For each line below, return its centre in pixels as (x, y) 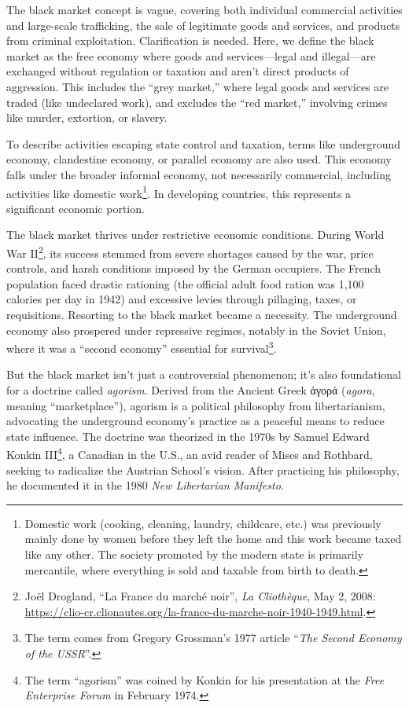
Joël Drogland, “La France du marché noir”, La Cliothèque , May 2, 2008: (200, 596)
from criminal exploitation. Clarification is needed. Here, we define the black (190, 40)
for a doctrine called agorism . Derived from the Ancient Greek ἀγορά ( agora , (191, 390)
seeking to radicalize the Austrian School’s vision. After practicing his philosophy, (203, 470)
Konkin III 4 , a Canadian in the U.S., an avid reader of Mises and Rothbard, (190, 453)
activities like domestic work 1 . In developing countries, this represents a (179, 192)
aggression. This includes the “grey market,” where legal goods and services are (198, 86)
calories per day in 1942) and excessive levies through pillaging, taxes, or (182, 299)
